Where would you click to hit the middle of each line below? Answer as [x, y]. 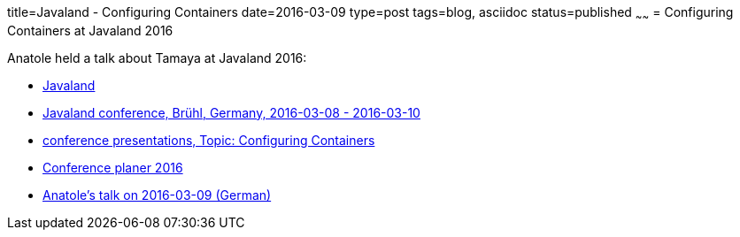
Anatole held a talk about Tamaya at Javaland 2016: [157, 57]
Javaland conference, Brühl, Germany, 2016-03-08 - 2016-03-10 [231, 112]
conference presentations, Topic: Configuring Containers [209, 140]
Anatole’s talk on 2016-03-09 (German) [157, 195]
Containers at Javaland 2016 [90, 30]
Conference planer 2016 [113, 167]
